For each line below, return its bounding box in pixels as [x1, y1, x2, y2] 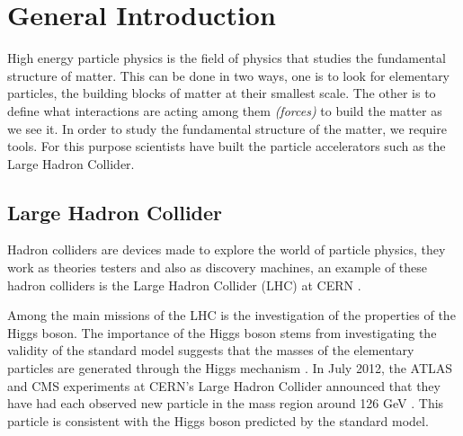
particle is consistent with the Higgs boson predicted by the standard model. [7, 411, 429, 430]
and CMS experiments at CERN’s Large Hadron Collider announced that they [7, 376, 441, 395]
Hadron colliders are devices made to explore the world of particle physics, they [7, 240, 446, 259]
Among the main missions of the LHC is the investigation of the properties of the [7, 306, 456, 325]
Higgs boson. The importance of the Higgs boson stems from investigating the [7, 323, 437, 342]
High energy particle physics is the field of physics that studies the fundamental [7, 49, 446, 67]
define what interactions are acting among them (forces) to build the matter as [7, 101, 442, 120]
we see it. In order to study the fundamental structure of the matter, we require [7, 119, 447, 138]
